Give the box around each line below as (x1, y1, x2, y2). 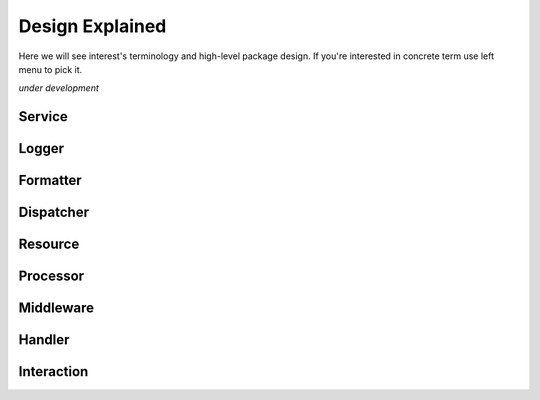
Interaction (18, 363, 89, 380)
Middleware (18, 300, 95, 317)
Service (18, 108, 69, 125)
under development (18, 82, 100, 94)
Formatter (18, 172, 82, 189)
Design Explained (18, 15, 167, 37)
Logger (18, 140, 65, 157)
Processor (18, 268, 85, 285)
